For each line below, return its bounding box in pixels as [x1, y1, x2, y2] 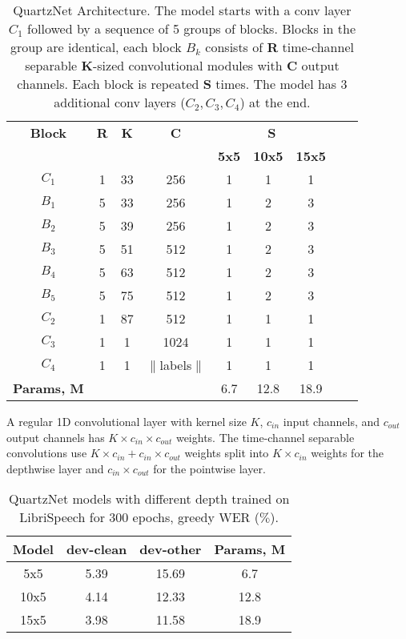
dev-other [139, 540, 202, 559]
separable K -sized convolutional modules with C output [25, 56, 340, 74]
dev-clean [66, 540, 127, 559]
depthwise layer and [6, 460, 104, 476]
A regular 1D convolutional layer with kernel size [6, 413, 247, 429]
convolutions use [6, 444, 87, 461]
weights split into [184, 444, 269, 461]
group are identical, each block [10, 38, 182, 56]
